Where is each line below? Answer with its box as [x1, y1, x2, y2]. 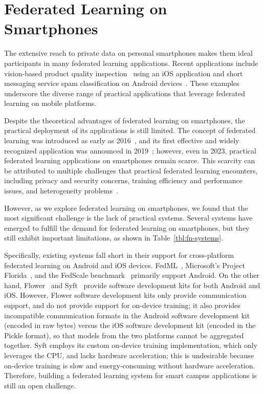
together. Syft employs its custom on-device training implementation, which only [4, 340, 257, 351]
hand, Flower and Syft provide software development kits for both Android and [4, 279, 260, 290]
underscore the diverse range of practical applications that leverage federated [4, 87, 246, 98]
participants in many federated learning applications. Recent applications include [4, 57, 258, 68]
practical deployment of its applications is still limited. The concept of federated [4, 125, 256, 136]
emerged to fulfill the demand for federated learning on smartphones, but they [4, 222, 250, 233]
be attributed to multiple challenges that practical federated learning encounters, [4, 165, 258, 176]
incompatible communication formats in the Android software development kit [4, 310, 250, 320]
